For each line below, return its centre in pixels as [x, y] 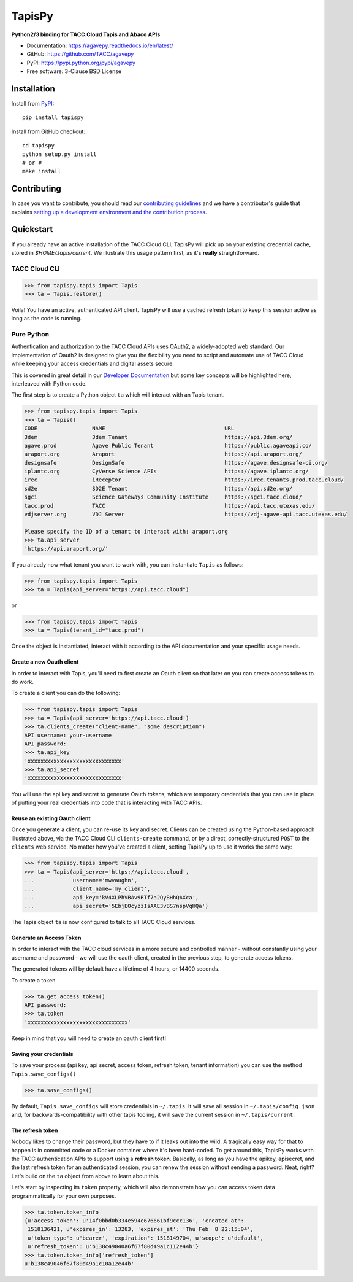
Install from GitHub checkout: [48, 131]
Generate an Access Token [46, 938]
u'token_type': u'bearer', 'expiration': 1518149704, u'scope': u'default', [146, 1238]
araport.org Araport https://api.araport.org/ [163, 454]
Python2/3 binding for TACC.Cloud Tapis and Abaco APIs [86, 34]
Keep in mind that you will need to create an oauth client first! [89, 1038]
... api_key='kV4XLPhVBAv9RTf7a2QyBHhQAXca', [112, 897]
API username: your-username [68, 735]
